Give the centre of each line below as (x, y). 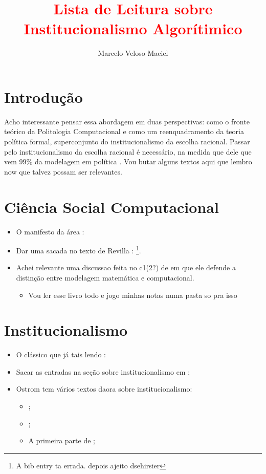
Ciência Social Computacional (112, 207)
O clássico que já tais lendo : (61, 354)
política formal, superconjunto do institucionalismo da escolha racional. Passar (127, 142)
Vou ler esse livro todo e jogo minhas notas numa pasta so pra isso (133, 295)
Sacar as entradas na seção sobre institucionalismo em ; (103, 371)
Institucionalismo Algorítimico (133, 28)
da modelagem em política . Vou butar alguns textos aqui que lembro (143, 161)
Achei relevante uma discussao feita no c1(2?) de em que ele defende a (126, 267)
